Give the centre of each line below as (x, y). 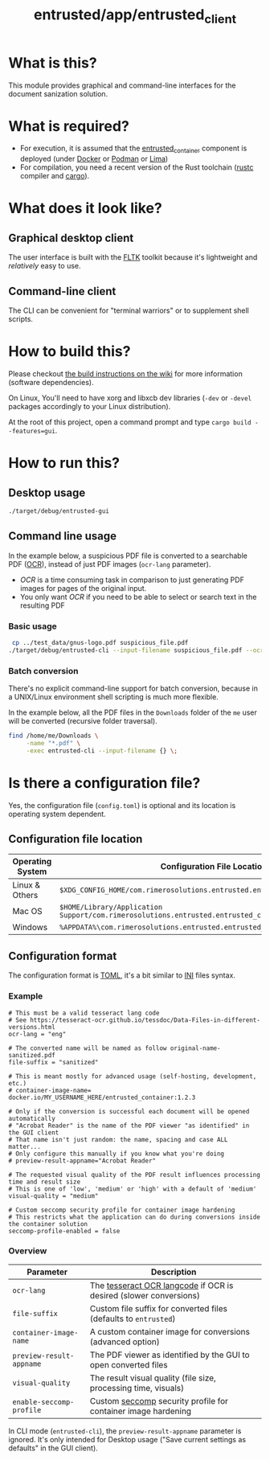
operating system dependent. (57, 814)
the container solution (48, 1224)
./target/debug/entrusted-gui (59, 511)
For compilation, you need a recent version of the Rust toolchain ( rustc (137, 167)
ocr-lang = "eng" (37, 1034)
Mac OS (27, 912)
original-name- (195, 1048)
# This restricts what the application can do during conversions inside (135, 1217)
